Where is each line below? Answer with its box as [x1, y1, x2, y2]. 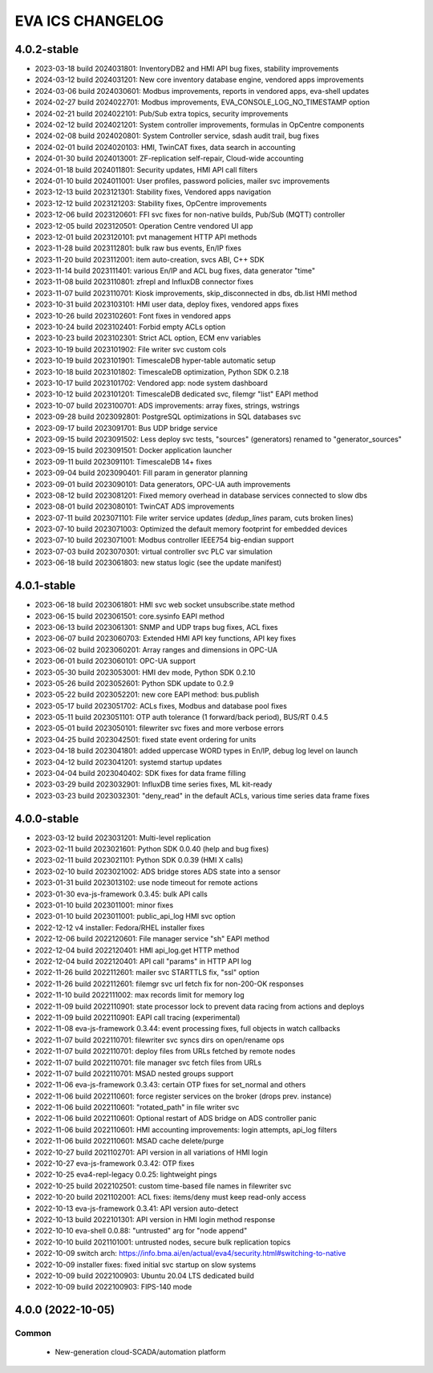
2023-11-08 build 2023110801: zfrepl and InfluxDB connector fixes [34, 277, 254, 286]
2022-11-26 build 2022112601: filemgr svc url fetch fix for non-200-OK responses [34, 979, 304, 989]
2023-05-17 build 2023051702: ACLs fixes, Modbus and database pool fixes [34, 701, 288, 710]
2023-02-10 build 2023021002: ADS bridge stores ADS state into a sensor [34, 867, 281, 876]
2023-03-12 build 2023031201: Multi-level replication [34, 833, 212, 843]
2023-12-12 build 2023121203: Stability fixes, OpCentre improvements [34, 198, 268, 208]
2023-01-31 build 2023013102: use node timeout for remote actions [34, 878, 258, 888]
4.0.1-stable [14, 579, 76, 593]
